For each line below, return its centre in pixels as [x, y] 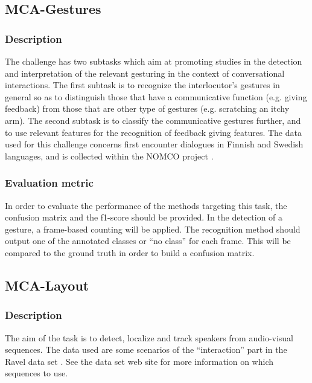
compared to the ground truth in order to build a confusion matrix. [130, 252]
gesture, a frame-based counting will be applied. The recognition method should [153, 229]
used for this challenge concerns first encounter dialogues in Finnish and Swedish [154, 144]
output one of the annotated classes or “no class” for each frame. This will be [148, 241]
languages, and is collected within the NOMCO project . [109, 156]
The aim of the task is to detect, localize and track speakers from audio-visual [149, 337]
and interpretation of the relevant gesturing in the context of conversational [145, 73]
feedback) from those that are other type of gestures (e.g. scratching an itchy [147, 108]
